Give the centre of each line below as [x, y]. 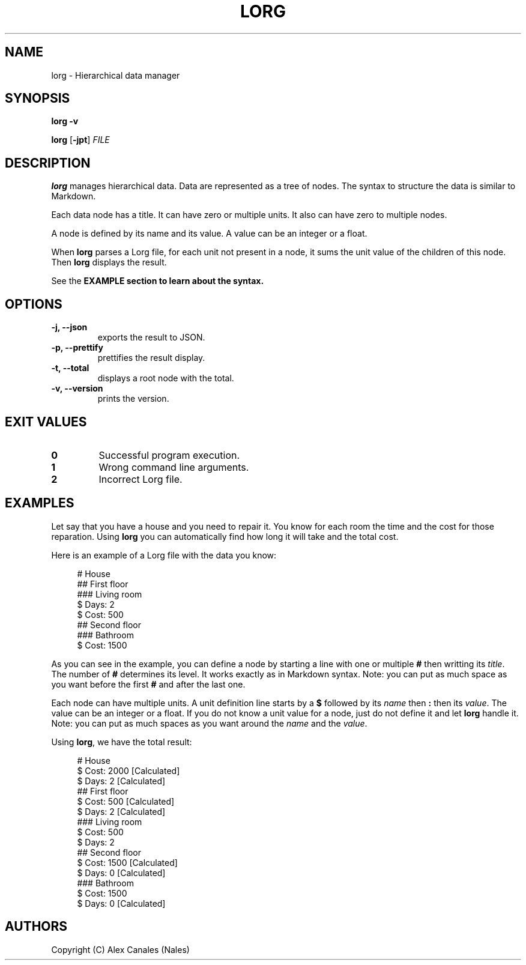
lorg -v [65, 121]
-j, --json [69, 327]
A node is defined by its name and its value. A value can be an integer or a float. [209, 234]
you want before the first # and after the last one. [148, 684]
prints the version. [133, 399]
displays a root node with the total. [166, 378]
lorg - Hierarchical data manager [116, 75]
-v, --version [77, 389]
